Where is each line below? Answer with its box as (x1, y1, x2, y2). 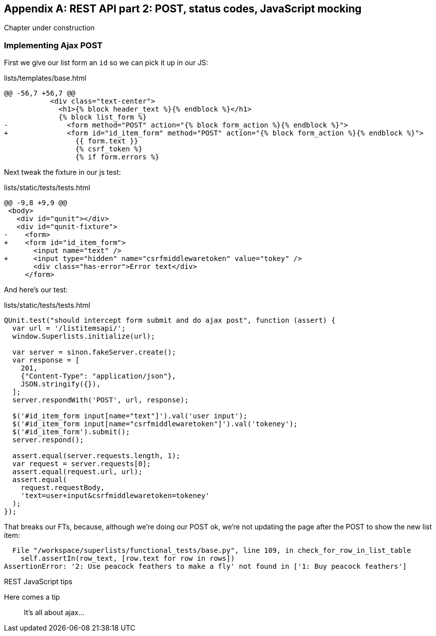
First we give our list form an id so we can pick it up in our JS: (4, 58, 209, 67)
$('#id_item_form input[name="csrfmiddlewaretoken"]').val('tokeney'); (12, 420, 298, 428)
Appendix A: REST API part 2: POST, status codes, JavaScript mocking (4, 2, 362, 15)
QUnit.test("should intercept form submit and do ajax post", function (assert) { (4, 316, 335, 325)
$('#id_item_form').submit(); (12, 428, 130, 436)
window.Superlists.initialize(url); (12, 332, 155, 341)
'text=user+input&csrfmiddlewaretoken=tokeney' (20, 492, 210, 500)
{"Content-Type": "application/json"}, (20, 372, 176, 381)
